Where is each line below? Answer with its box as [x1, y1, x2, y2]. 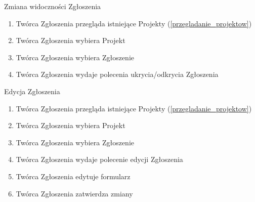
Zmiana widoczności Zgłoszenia [4, 1, 101, 11]
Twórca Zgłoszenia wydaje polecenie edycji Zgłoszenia [16, 154, 183, 165]
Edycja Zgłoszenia [4, 86, 60, 96]
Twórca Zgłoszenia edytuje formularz [16, 171, 131, 181]
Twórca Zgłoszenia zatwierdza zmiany [16, 188, 133, 198]
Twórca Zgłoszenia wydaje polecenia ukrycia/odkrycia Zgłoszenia [16, 69, 219, 79]
